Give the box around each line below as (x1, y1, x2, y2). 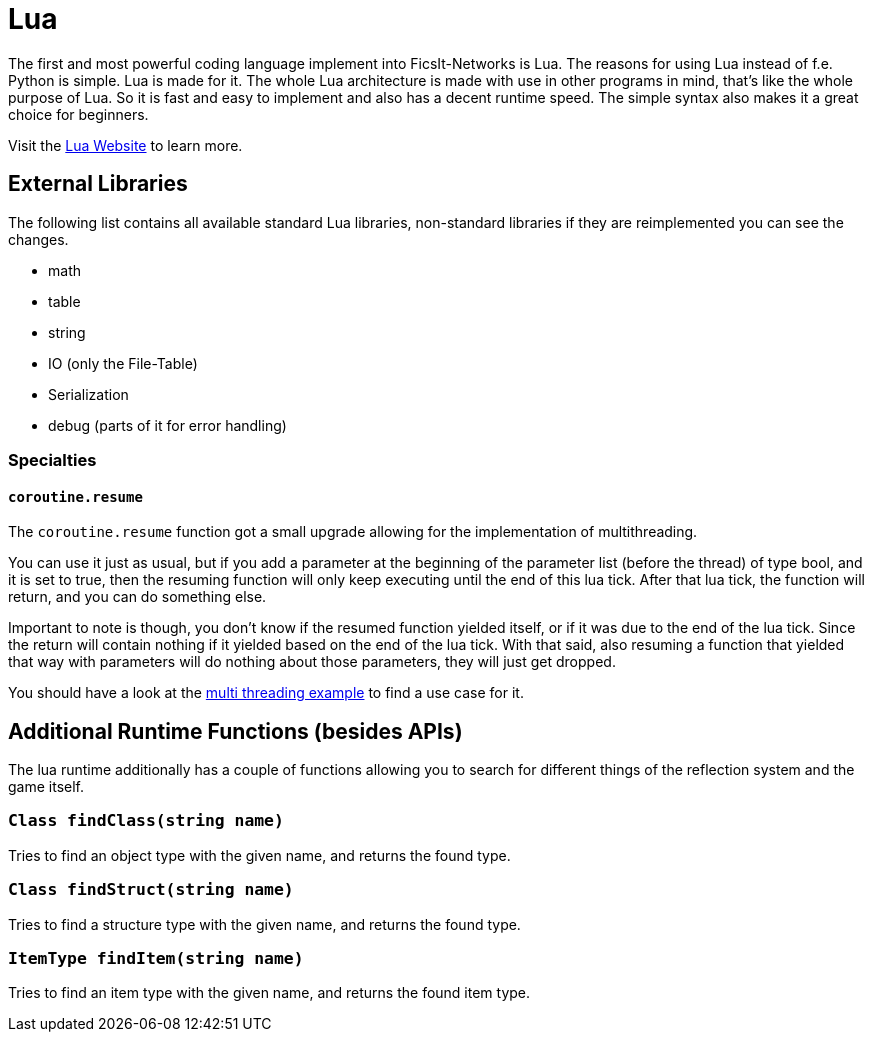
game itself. (8, 778, 85, 796)
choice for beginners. (8, 105, 149, 123)
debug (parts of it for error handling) (48, 416, 287, 434)
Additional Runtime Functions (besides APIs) (8, 718, 463, 744)
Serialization (48, 385, 129, 403)
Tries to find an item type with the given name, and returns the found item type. (8, 984, 531, 1002)
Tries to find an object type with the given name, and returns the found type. (8, 846, 511, 864)
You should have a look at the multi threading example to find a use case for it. (8, 684, 524, 702)
